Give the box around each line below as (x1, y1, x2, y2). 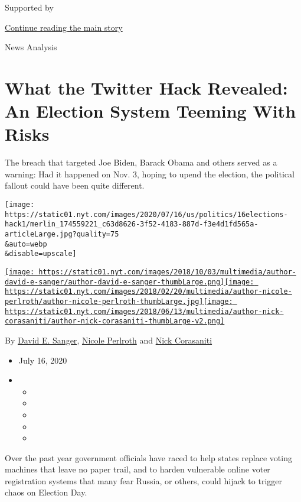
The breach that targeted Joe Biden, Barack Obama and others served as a (5, 156, 277, 169)
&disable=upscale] (5, 250, 77, 258)
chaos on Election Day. (5, 486, 87, 498)
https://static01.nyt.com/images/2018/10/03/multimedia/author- (38, 268, 296, 276)
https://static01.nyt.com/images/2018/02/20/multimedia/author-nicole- (5, 287, 292, 296)
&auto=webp (5, 239, 47, 248)
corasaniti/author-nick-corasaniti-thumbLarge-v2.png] (5, 317, 225, 326)
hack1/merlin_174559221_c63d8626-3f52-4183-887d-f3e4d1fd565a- (5, 220, 259, 229)
